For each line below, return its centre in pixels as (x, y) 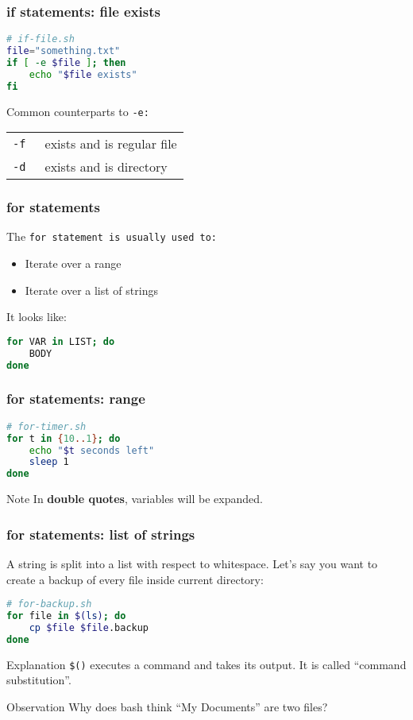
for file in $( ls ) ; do (66, 616)
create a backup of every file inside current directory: (135, 579)
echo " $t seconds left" (92, 450)
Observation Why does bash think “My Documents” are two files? (167, 706)
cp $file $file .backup (89, 627)
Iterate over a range (73, 263)
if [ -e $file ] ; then (66, 62)
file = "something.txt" (64, 51)
